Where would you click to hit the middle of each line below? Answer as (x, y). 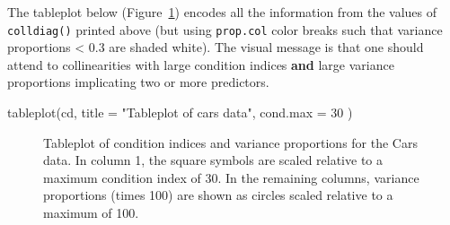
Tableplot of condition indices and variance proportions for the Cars (230, 142)
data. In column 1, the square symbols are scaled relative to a (213, 160)
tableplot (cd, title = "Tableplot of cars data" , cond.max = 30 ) (180, 112)
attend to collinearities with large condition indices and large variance (201, 64)
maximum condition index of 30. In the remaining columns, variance (231, 177)
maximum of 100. (91, 212)
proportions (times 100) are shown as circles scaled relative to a (218, 195)
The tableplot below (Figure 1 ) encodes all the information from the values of (222, 12)
